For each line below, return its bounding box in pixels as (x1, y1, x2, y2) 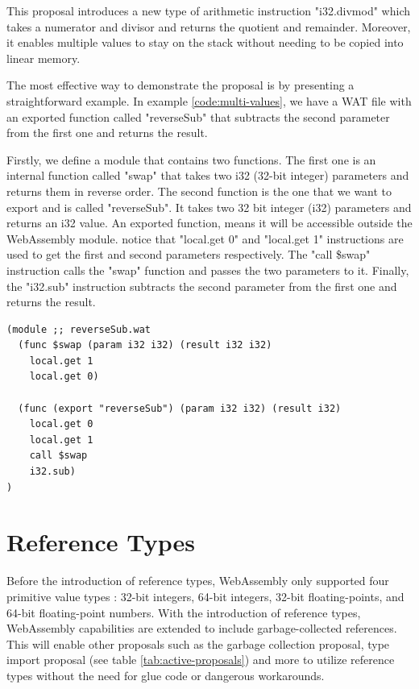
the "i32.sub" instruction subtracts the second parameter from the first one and (6, 277, 397, 294)
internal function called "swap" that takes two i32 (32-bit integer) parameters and (6, 167, 409, 184)
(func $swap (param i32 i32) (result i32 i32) (18, 339, 272, 351)
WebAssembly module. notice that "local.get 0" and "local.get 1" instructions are (6, 230, 404, 247)
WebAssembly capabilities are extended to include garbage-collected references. (6, 620, 397, 637)
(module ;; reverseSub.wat (6, 323, 151, 335)
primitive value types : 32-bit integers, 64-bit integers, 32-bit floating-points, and (6, 587, 404, 604)
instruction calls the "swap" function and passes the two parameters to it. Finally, (6, 261, 409, 278)
